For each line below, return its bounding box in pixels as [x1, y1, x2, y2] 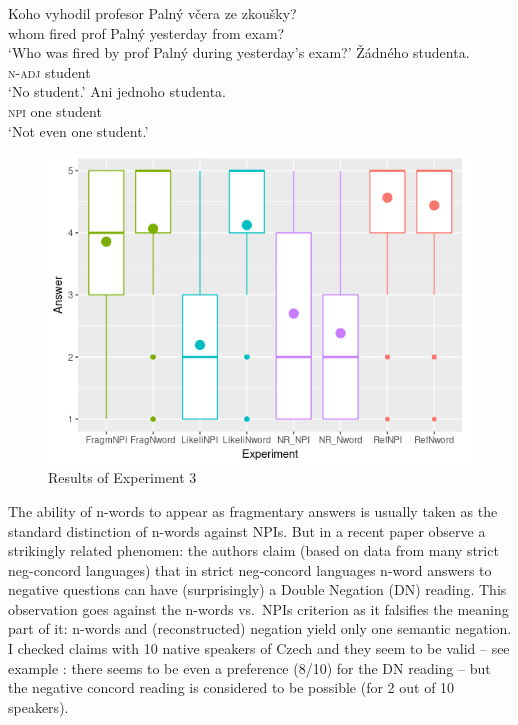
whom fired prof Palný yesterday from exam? [8, 22, 285, 43]
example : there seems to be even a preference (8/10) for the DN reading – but [8, 657, 491, 678]
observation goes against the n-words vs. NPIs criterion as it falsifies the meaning [8, 598, 509, 619]
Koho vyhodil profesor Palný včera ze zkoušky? [8, 3, 297, 23]
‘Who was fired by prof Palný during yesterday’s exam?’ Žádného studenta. [8, 42, 470, 63]
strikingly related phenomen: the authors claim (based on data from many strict [8, 540, 499, 561]
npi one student [8, 100, 102, 121]
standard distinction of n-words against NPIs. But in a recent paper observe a [8, 520, 486, 541]
